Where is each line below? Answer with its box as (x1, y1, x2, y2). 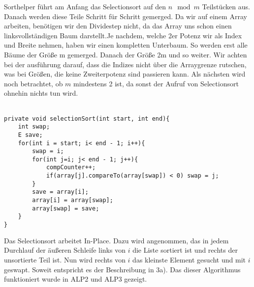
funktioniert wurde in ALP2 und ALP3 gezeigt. (4, 274, 147, 284)
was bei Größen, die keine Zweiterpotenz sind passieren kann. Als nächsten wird (4, 69, 246, 79)
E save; (18, 131, 43, 138)
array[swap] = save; (32, 205, 99, 212)
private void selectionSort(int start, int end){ (4, 115, 170, 122)
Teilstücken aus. (202, 1, 250, 11)
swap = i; (32, 148, 64, 155)
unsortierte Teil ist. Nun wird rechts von (4, 254, 126, 264)
